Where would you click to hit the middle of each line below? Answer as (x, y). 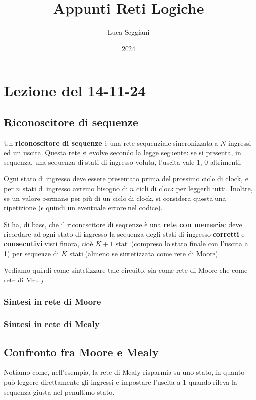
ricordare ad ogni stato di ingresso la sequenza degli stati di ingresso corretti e (124, 234)
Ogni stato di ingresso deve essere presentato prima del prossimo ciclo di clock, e (126, 179)
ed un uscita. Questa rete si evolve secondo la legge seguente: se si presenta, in (123, 152)
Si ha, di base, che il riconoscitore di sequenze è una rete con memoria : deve (123, 224)
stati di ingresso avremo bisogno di (75, 188)
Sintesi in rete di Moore (53, 301)
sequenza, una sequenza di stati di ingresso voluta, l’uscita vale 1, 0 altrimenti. (123, 162)
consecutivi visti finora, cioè (49, 244)
